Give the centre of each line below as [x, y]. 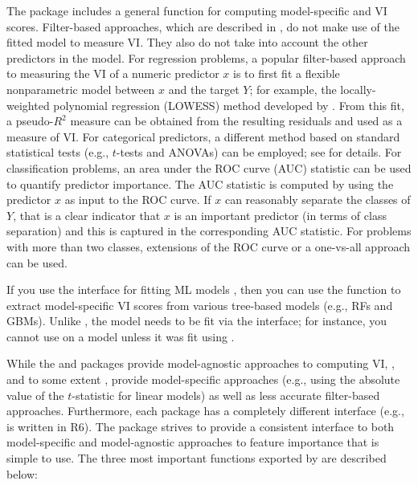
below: [22, 473]
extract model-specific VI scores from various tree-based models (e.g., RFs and [200, 305]
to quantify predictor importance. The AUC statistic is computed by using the [200, 183]
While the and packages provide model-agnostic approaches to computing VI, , [201, 363]
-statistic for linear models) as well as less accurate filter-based [226, 395]
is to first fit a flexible [287, 73]
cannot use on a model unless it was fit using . [121, 336]
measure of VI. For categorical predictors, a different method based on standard [203, 136]
